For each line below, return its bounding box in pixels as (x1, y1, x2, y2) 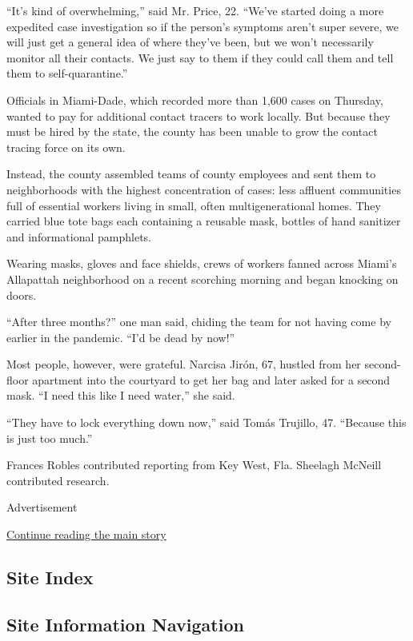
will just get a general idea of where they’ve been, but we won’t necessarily (6, 34, 374, 50)
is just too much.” (6, 429, 93, 446)
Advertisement (6, 499, 78, 516)
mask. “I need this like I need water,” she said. (6, 387, 235, 404)
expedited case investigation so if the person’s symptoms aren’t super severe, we (6, 18, 399, 34)
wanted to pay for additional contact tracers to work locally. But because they (6, 107, 391, 124)
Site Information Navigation (6, 611, 244, 636)
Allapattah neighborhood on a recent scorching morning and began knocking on (6, 270, 399, 287)
